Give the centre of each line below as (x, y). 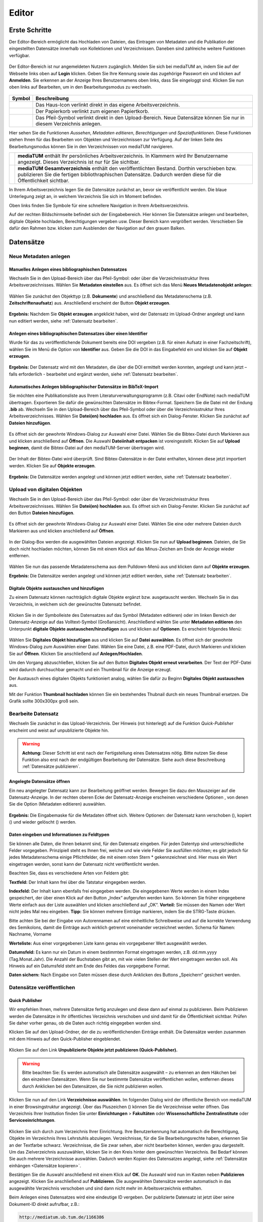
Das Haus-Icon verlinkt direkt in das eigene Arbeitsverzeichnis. (108, 105)
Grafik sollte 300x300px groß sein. (44, 701)
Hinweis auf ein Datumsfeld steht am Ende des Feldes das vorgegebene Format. (89, 966)
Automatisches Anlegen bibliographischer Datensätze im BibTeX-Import (84, 387)
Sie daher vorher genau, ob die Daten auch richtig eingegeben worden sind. (85, 1023)
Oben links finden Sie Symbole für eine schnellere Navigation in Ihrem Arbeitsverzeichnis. (99, 205)
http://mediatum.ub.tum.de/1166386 (62, 1217)
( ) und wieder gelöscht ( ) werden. (43, 822)
